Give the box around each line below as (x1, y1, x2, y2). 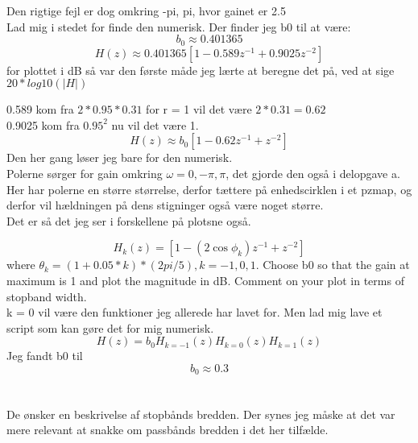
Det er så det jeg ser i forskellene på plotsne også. (6, 212, 251, 229)
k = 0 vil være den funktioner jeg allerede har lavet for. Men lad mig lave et (6, 304, 383, 321)
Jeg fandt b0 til (6, 347, 83, 364)
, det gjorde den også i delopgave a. (226, 165, 400, 182)
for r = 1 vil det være (146, 101, 252, 118)
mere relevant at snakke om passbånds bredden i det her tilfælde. (6, 421, 329, 438)
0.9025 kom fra (6, 116, 80, 133)
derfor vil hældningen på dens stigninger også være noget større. (6, 197, 324, 213)
